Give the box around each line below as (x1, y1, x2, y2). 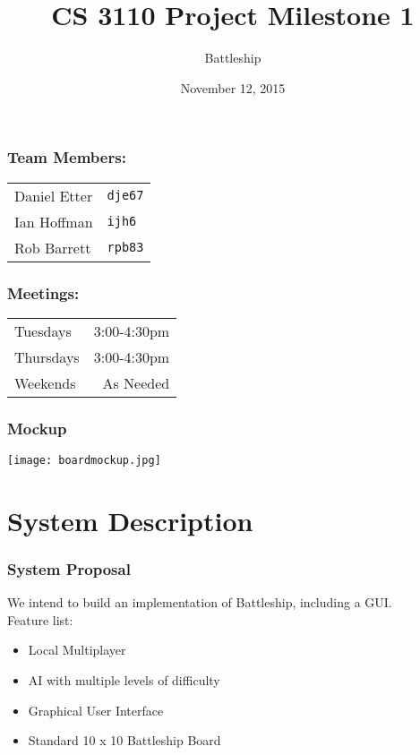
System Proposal (7, 558, 131, 579)
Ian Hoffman (14, 210, 93, 232)
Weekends (14, 372, 76, 393)
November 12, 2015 (180, 78, 286, 97)
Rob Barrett (14, 236, 91, 258)
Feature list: (7, 610, 73, 629)
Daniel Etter (14, 184, 93, 206)
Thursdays (14, 346, 80, 367)
